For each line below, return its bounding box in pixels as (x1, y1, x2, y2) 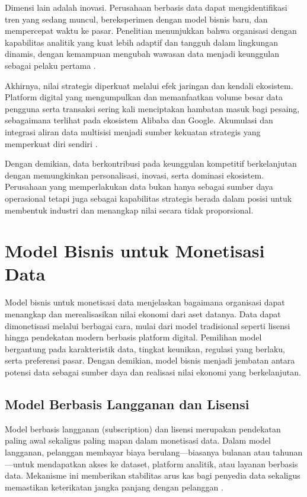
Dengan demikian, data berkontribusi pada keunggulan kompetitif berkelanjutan (5, 157, 297, 170)
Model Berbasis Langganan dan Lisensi (5, 394, 250, 413)
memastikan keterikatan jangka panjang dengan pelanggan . (5, 480, 223, 493)
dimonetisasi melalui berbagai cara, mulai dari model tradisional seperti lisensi (5, 319, 290, 332)
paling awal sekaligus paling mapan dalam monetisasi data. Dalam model (5, 434, 271, 447)
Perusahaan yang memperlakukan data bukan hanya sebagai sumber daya (5, 180, 273, 193)
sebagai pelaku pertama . (5, 59, 96, 71)
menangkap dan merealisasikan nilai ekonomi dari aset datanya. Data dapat (5, 308, 281, 320)
